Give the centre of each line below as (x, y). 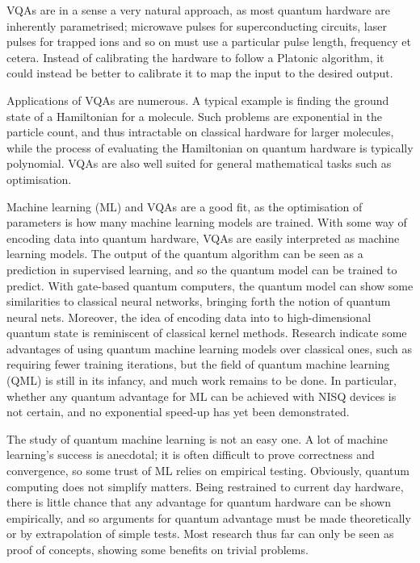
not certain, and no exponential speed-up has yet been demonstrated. (178, 412)
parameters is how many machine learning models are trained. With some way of (207, 222)
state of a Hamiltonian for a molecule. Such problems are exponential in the (194, 116)
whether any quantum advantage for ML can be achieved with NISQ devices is (202, 396)
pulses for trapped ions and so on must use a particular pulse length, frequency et (209, 42)
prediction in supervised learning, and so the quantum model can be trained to (202, 269)
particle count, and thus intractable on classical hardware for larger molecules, (200, 132)
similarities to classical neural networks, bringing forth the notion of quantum (199, 301)
